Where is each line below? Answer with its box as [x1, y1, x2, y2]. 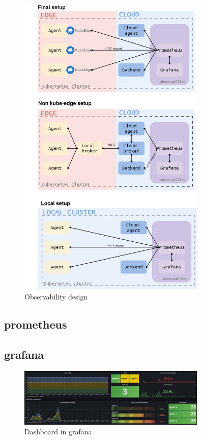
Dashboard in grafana [24, 426, 92, 437]
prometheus [4, 316, 67, 332]
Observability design [24, 291, 88, 302]
